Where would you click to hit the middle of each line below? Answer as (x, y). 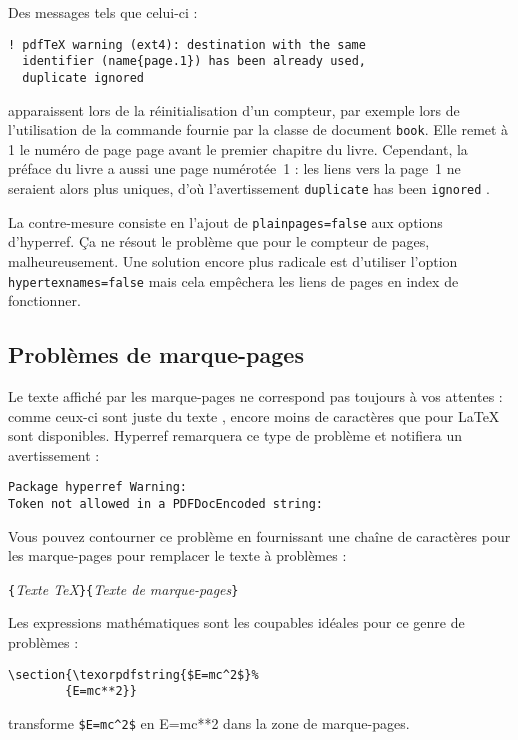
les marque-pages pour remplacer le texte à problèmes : (177, 555)
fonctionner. (44, 300)
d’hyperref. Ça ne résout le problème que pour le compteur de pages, (219, 241)
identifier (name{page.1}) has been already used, (194, 61)
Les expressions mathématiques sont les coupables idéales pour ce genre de (236, 622)
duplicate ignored (83, 77)
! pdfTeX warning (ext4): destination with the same (187, 44)
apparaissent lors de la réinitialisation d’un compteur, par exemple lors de (234, 109)
